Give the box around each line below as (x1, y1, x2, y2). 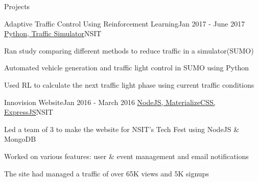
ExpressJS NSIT (4, 107, 53, 117)
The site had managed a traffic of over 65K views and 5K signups (4, 168, 209, 178)
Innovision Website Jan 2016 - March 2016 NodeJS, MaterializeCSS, (4, 96, 216, 107)
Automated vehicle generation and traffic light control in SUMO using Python (4, 62, 249, 73)
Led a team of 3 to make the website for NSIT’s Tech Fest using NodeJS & (4, 123, 240, 134)
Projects (4, 1, 30, 11)
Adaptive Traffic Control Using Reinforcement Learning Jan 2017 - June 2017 (4, 18, 245, 29)
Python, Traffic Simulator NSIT (4, 28, 102, 39)
